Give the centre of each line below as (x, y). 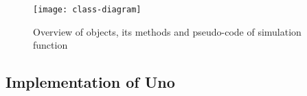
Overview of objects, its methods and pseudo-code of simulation (167, 31)
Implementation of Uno (90, 82)
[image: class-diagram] (87, 10)
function (50, 45)
